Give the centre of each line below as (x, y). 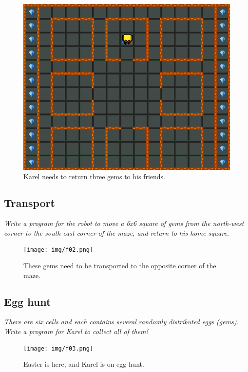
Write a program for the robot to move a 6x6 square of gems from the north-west (124, 223)
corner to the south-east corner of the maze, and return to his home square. (117, 232)
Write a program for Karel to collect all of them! (76, 331)
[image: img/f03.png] (58, 348)
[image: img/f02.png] (58, 250)
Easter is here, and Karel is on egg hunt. (84, 364)
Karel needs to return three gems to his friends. (94, 177)
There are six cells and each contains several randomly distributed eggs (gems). (121, 322)
